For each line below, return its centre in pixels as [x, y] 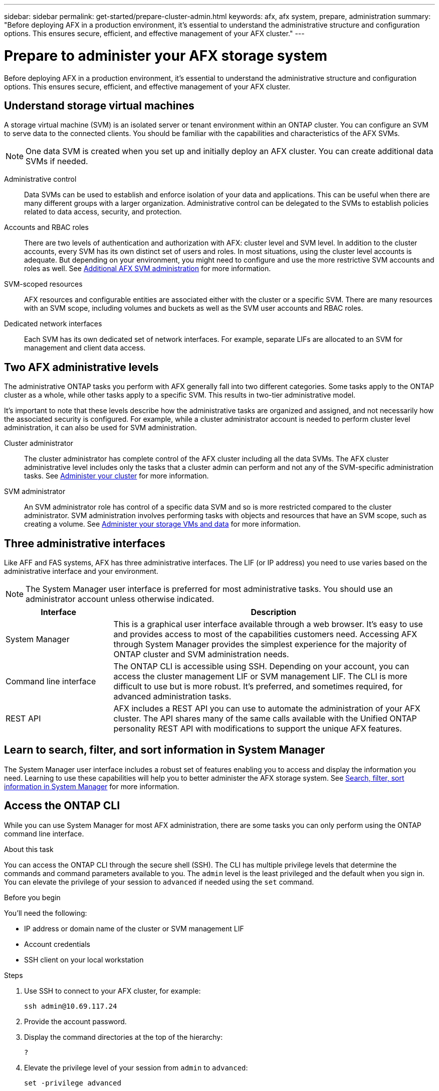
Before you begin [32, 897]
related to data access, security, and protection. [103, 212]
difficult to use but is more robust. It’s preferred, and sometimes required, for [258, 687]
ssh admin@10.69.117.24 [71, 1006]
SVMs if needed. [57, 161]
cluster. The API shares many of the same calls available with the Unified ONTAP [265, 719]
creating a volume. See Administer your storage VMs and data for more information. [162, 524]
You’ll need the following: [46, 913]
